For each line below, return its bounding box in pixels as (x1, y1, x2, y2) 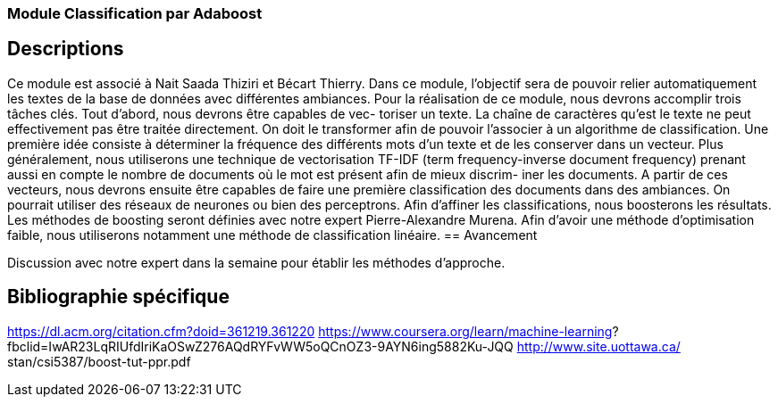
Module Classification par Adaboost (7, 4, 263, 22)
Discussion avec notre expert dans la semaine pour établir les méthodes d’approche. (7, 254, 506, 270)
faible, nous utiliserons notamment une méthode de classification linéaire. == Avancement (7, 227, 538, 243)
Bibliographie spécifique (7, 285, 230, 309)
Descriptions (7, 37, 124, 61)
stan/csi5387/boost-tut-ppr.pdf (7, 353, 191, 369)
